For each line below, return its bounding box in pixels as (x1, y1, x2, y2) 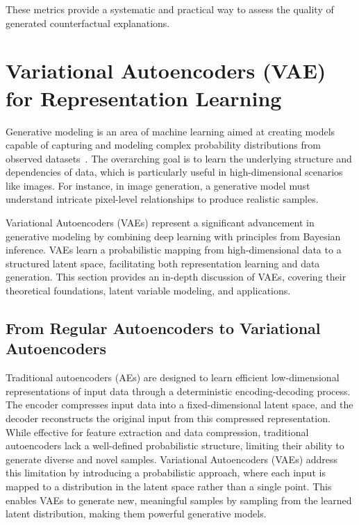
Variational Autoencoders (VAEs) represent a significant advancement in (6, 215, 315, 230)
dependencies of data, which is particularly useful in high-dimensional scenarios (6, 165, 343, 179)
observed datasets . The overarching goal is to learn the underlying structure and (6, 151, 352, 165)
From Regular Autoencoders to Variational (6, 317, 321, 339)
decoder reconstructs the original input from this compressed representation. (6, 411, 331, 425)
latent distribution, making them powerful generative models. (6, 506, 267, 521)
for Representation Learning (6, 83, 282, 112)
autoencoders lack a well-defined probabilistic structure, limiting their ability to (6, 438, 344, 453)
